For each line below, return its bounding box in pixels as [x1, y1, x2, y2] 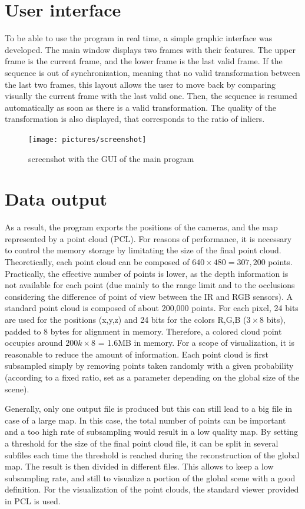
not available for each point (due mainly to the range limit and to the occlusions [5, 279, 295, 291]
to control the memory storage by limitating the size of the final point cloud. [5, 244, 281, 256]
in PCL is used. [5, 494, 61, 507]
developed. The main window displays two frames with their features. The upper [5, 43, 296, 55]
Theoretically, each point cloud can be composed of [5, 256, 190, 268]
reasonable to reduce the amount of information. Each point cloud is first [5, 348, 268, 360]
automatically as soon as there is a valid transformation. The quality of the [5, 101, 276, 113]
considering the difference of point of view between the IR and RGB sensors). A [5, 290, 293, 302]
